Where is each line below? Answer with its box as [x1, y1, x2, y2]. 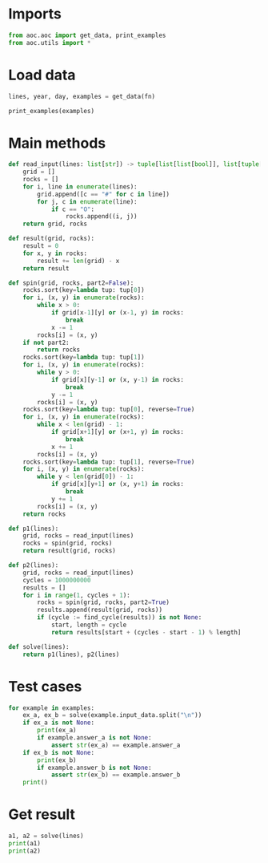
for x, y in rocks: [22, 249, 88, 257]
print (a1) [8, 839, 42, 847]
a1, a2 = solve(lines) [8, 832, 84, 841]
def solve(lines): [8, 642, 70, 650]
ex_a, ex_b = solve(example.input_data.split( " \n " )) [22, 711, 202, 719]
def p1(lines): [8, 525, 59, 533]
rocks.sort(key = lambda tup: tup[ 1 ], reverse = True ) [22, 458, 195, 466]
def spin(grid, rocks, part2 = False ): [8, 278, 134, 287]
